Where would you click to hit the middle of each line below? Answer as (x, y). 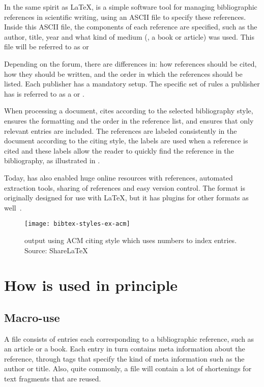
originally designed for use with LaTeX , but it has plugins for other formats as (126, 198)
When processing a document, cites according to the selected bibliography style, (129, 111)
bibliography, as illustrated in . (52, 160)
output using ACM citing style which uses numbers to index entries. (131, 240)
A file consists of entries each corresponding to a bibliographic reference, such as (129, 338)
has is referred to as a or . (44, 93)
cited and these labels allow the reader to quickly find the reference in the (119, 150)
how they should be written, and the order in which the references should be (123, 73)
